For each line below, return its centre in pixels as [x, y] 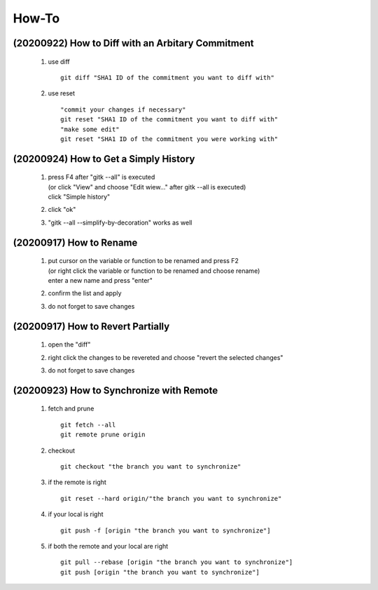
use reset [62, 93]
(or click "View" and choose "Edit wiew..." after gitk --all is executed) [147, 187]
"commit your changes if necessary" [123, 109]
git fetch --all [88, 425]
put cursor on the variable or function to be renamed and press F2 [143, 261]
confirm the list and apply [85, 293]
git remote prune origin [103, 435]
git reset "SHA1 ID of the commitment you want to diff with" [169, 120]
